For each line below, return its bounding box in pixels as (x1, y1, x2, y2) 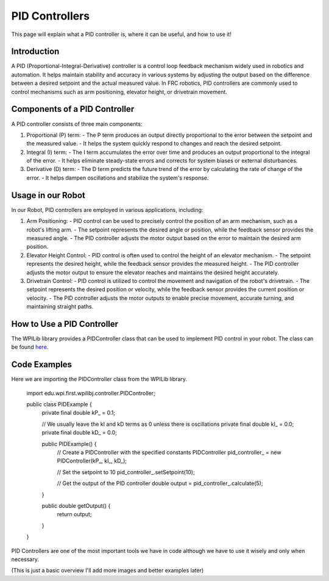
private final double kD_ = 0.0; (41, 429, 117, 436)
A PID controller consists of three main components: (11, 120, 143, 128)
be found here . (11, 343, 49, 351)
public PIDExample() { (41, 440, 97, 447)
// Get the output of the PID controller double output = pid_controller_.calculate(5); (57, 480, 263, 487)
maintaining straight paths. (26, 303, 94, 310)
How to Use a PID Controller (11, 318, 119, 329)
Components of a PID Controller (11, 104, 135, 114)
